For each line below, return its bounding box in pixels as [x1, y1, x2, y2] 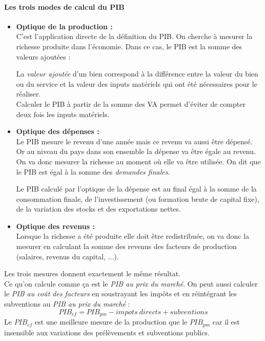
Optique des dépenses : [16, 126, 99, 137]
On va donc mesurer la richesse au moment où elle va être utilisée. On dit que [16, 156, 261, 166]
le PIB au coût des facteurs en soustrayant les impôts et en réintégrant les [4, 288, 237, 299]
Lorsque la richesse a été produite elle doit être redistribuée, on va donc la [16, 231, 249, 241]
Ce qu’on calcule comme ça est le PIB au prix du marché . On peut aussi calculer [4, 278, 258, 289]
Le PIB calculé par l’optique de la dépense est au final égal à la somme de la [16, 183, 257, 194]
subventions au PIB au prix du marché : [4, 298, 130, 309]
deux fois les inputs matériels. [16, 108, 110, 119]
